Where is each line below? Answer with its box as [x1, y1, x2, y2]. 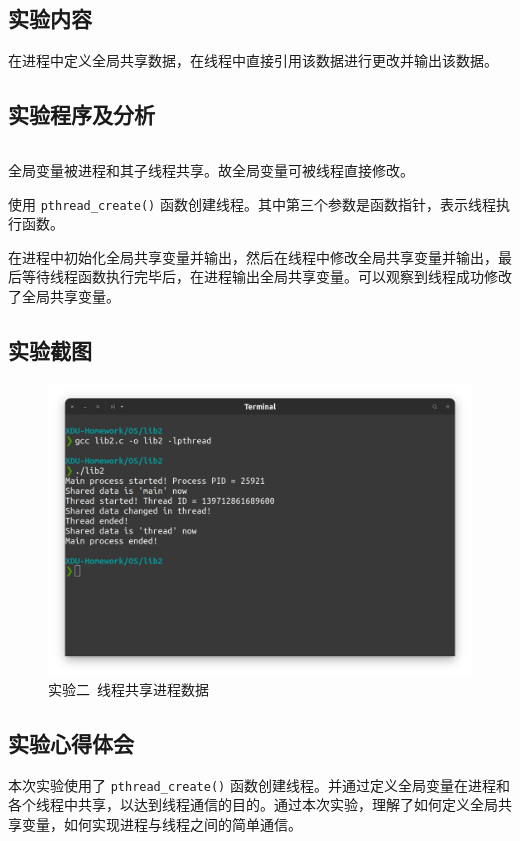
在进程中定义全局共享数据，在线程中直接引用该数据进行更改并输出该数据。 [8, 50, 498, 71]
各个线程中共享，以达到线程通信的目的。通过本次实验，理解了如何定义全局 [8, 794, 498, 815]
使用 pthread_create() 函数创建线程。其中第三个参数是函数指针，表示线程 [8, 193, 496, 214]
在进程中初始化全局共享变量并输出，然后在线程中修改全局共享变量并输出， [8, 246, 498, 267]
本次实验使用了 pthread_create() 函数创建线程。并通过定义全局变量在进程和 [8, 774, 510, 795]
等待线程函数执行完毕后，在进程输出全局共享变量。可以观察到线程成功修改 [21, 266, 512, 287]
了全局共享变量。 [8, 286, 120, 307]
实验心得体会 [8, 727, 134, 758]
